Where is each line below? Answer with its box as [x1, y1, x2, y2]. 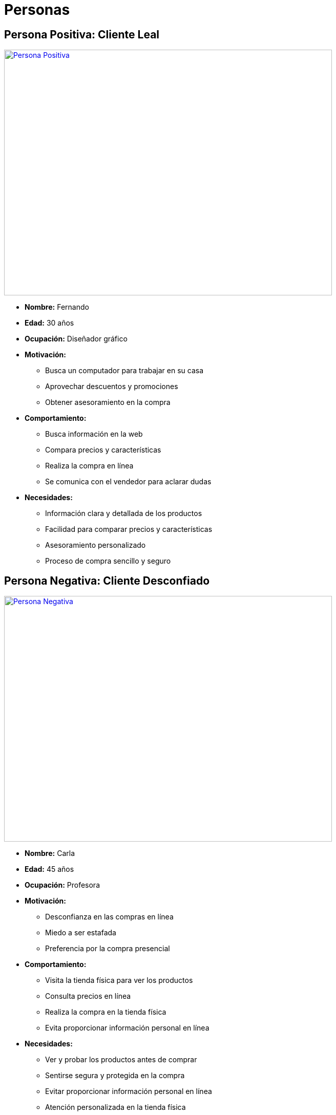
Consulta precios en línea [45, 992, 131, 1001]
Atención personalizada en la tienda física [45, 1103, 186, 1112]
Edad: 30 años [25, 318, 74, 328]
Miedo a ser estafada [45, 928, 116, 937]
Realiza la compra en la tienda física [45, 1007, 166, 1017]
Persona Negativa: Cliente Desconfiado [4, 574, 210, 587]
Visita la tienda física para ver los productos [45, 976, 193, 985]
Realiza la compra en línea [45, 461, 134, 470]
